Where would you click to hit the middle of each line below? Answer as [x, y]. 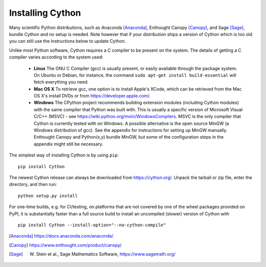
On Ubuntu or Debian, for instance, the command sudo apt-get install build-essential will [135, 75]
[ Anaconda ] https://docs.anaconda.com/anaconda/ [61, 236]
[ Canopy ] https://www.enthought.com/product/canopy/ [65, 245]
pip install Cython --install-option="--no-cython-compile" [92, 225]
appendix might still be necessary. [68, 144]
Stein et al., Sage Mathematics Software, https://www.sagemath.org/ [106, 254]
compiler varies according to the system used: [56, 57]
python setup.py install [48, 196]
